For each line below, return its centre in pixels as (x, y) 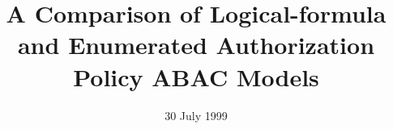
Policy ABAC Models (196, 76)
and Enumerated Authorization (196, 45)
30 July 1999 (196, 115)
